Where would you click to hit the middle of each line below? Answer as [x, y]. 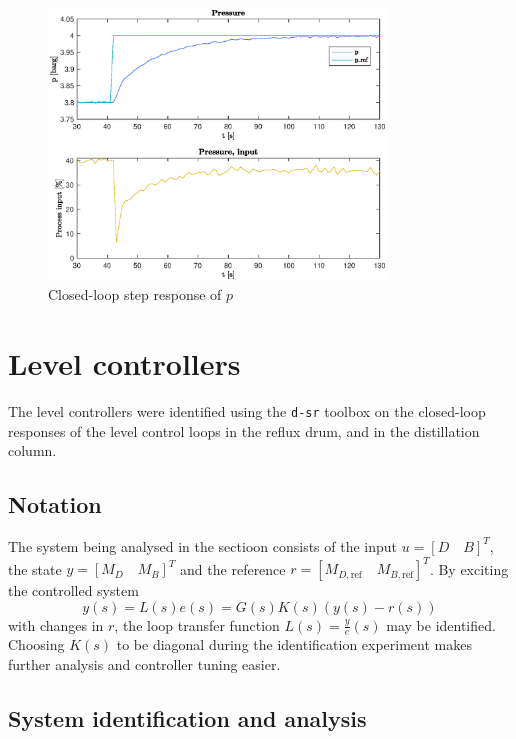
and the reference [233, 568]
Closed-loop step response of [135, 294]
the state [35, 568]
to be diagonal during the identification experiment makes [294, 644]
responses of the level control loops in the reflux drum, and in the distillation [244, 430]
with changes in [56, 624]
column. [32, 450]
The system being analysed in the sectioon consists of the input [203, 545]
